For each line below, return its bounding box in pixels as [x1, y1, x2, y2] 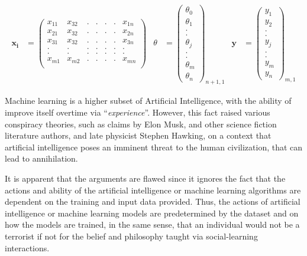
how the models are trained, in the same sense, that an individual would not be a [5, 218, 300, 231]
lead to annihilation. [5, 152, 78, 165]
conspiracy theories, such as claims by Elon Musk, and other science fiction [5, 117, 277, 130]
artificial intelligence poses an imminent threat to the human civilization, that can [5, 140, 303, 153]
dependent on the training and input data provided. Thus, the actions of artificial [5, 195, 300, 208]
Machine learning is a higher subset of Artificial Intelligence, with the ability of [5, 94, 292, 107]
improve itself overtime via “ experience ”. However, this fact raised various [5, 106, 270, 119]
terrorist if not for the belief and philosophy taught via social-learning [5, 229, 258, 242]
